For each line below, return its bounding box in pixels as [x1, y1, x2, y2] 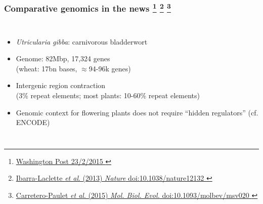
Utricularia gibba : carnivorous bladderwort [16, 36, 148, 47]
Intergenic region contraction [16, 80, 106, 91]
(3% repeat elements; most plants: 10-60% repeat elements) [16, 90, 200, 101]
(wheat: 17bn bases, [16, 63, 77, 73]
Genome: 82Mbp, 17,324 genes [16, 53, 110, 64]
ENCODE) [16, 117, 50, 128]
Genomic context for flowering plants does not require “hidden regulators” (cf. [16, 107, 258, 117]
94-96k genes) [89, 63, 131, 73]
